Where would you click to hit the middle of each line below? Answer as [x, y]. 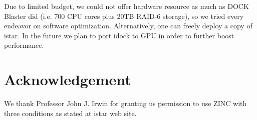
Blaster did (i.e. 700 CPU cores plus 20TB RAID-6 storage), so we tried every [124, 16]
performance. [24, 45]
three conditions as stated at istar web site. [70, 113]
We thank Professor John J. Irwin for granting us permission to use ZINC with [125, 103]
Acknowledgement [68, 79]
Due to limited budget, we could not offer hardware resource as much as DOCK [126, 6]
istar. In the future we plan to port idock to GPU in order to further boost [119, 35]
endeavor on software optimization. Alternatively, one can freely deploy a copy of [128, 26]
